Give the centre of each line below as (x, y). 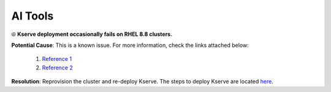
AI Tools (32, 16)
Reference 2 (58, 68)
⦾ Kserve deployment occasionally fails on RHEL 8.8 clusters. (92, 34)
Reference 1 (57, 59)
